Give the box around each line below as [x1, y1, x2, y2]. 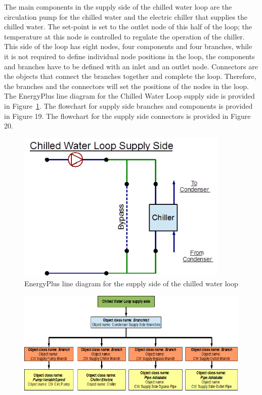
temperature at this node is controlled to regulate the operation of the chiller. [4, 31, 245, 41]
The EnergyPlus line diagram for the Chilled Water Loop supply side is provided [4, 91, 255, 101]
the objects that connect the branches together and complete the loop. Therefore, [4, 71, 256, 81]
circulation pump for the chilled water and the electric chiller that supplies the [4, 11, 248, 22]
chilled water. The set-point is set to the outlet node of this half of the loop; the [4, 21, 252, 32]
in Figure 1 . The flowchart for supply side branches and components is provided [4, 100, 253, 111]
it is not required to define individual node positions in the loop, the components [4, 51, 255, 61]
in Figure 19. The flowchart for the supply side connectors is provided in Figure [4, 110, 251, 121]
